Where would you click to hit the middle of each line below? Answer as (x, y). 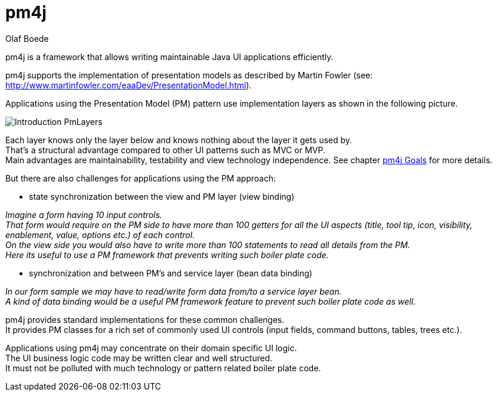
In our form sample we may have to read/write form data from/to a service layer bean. (174, 291)
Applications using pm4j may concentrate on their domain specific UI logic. (151, 348)
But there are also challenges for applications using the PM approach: (141, 178)
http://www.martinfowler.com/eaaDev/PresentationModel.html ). (129, 85)
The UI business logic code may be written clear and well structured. (139, 358)
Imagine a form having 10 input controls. (84, 214)
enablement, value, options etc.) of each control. (100, 235)
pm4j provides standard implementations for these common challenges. (145, 319)
